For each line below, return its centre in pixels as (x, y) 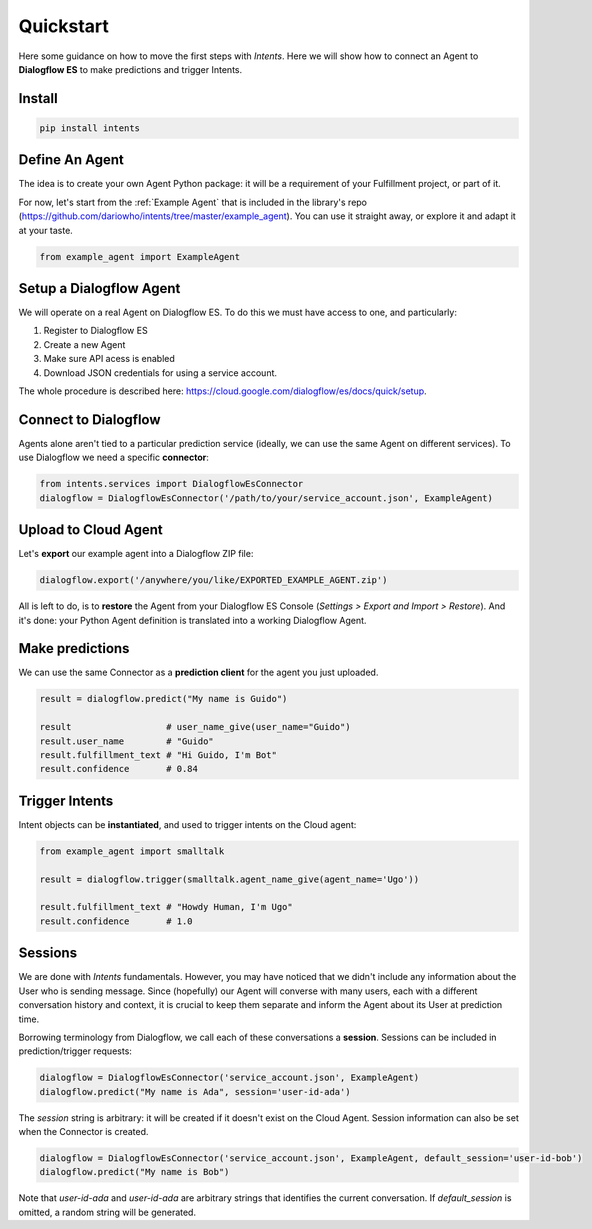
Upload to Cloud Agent (91, 530)
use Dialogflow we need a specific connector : (113, 457)
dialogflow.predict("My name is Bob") (134, 1172)
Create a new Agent (84, 344)
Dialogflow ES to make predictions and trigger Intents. (130, 69)
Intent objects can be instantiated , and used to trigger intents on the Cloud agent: (187, 824)
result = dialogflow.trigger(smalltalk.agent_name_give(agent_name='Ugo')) (229, 879)
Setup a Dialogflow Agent (99, 288)
